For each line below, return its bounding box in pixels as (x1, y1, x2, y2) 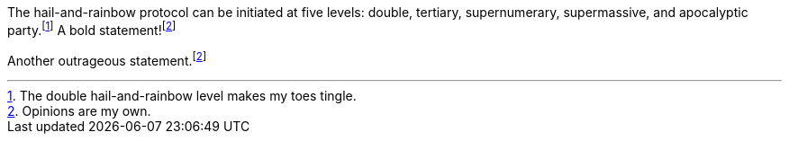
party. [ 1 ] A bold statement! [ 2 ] (7, 20, 177, 38)
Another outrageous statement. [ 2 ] (7, 49, 207, 68)
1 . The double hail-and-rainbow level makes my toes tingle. (7, 88, 357, 104)
